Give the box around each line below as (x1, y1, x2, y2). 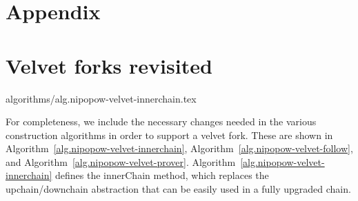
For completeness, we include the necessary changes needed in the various (6, 114, 317, 129)
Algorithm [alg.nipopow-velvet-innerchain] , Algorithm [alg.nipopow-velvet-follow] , (6, 141, 353, 156)
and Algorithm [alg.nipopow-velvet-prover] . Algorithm (6, 154, 236, 169)
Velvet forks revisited (6, 51, 212, 79)
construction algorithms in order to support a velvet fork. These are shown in (6, 127, 333, 142)
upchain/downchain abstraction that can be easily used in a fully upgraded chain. (6, 182, 351, 196)
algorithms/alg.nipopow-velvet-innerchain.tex (6, 91, 197, 105)
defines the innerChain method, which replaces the (55, 168, 269, 182)
